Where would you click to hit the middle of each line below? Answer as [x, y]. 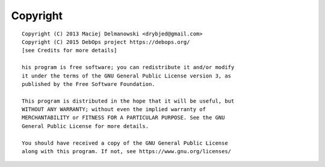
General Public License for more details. [85, 126]
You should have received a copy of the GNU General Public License [125, 143]
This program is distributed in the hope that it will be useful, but [128, 101]
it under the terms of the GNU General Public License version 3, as [127, 76]
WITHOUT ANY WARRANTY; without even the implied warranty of [114, 109]
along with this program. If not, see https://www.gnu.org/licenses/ [127, 151]
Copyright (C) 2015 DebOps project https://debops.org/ [106, 42]
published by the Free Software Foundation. [89, 84]
